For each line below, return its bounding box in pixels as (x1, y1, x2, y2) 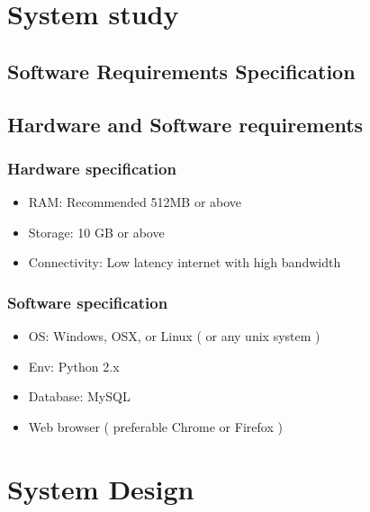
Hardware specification (7, 157, 176, 179)
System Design (7, 470, 194, 507)
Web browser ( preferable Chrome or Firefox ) (28, 417, 283, 436)
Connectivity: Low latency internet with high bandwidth (28, 253, 341, 272)
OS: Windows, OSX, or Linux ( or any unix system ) (28, 327, 320, 346)
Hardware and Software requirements (7, 110, 364, 138)
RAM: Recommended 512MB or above (28, 193, 242, 211)
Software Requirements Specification (7, 57, 356, 85)
